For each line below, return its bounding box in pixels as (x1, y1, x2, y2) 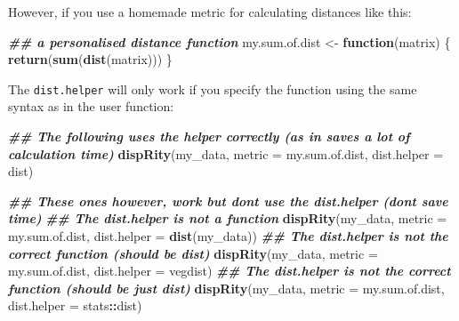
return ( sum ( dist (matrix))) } (8, 50, 173, 68)
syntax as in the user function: (8, 97, 174, 116)
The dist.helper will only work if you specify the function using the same (8, 79, 417, 98)
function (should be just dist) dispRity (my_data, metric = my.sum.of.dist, (8, 278, 445, 297)
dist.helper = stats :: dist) (8, 296, 142, 315)
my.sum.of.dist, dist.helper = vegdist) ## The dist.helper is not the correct (8, 261, 451, 280)
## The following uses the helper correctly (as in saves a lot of (8, 127, 410, 146)
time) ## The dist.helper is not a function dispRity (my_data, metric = (8, 209, 447, 228)
